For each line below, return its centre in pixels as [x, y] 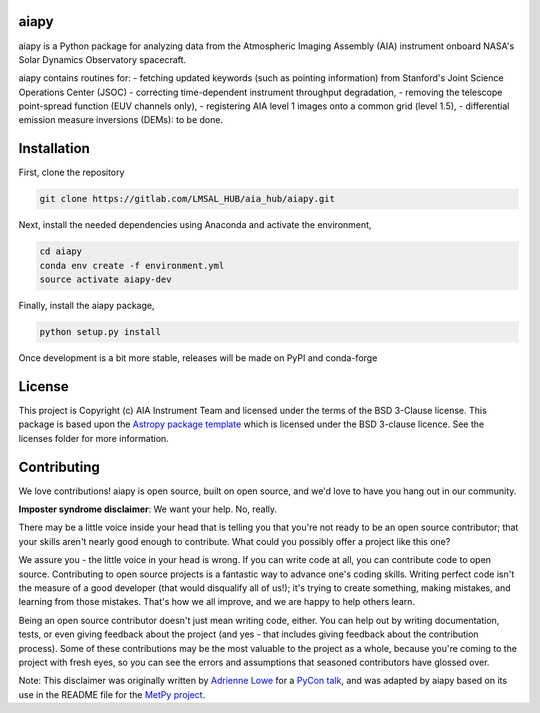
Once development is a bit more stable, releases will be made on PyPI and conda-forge [198, 358]
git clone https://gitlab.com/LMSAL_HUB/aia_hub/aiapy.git [187, 199]
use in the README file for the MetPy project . [112, 694]
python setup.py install [100, 332]
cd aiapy [61, 251]
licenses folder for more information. [93, 438]
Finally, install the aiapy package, [86, 306]
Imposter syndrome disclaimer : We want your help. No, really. [148, 509]
